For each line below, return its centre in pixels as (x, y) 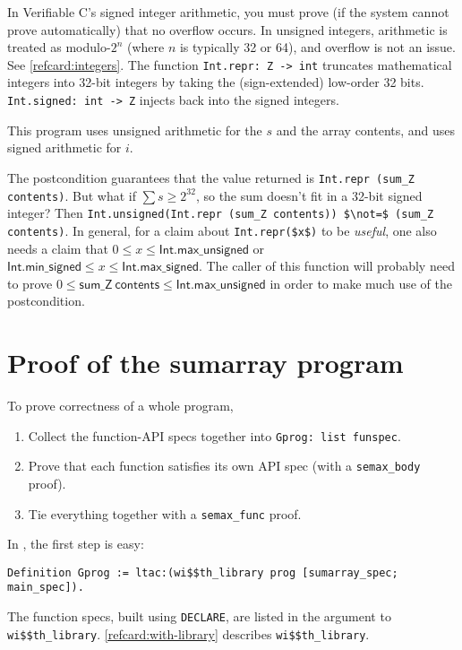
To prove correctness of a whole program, (120, 405)
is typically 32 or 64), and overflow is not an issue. (317, 47)
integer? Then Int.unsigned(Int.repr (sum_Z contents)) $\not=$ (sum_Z (221, 213)
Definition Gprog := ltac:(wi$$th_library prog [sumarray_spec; (203, 572)
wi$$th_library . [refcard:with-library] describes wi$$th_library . (188, 633)
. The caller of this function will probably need (326, 266)
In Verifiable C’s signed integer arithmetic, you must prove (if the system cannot (228, 12)
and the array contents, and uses (366, 130)
